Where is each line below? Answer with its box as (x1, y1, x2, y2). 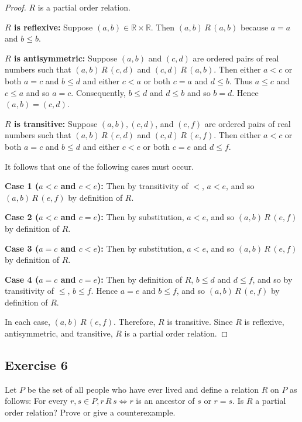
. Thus (229, 74, 253, 87)
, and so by (252, 273, 293, 285)
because (240, 20, 269, 33)
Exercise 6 (5, 356, 68, 374)
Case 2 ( (5, 211, 39, 223)
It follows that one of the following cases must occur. (5, 160, 194, 172)
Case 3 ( (5, 242, 39, 254)
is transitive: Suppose (14, 117, 98, 129)
